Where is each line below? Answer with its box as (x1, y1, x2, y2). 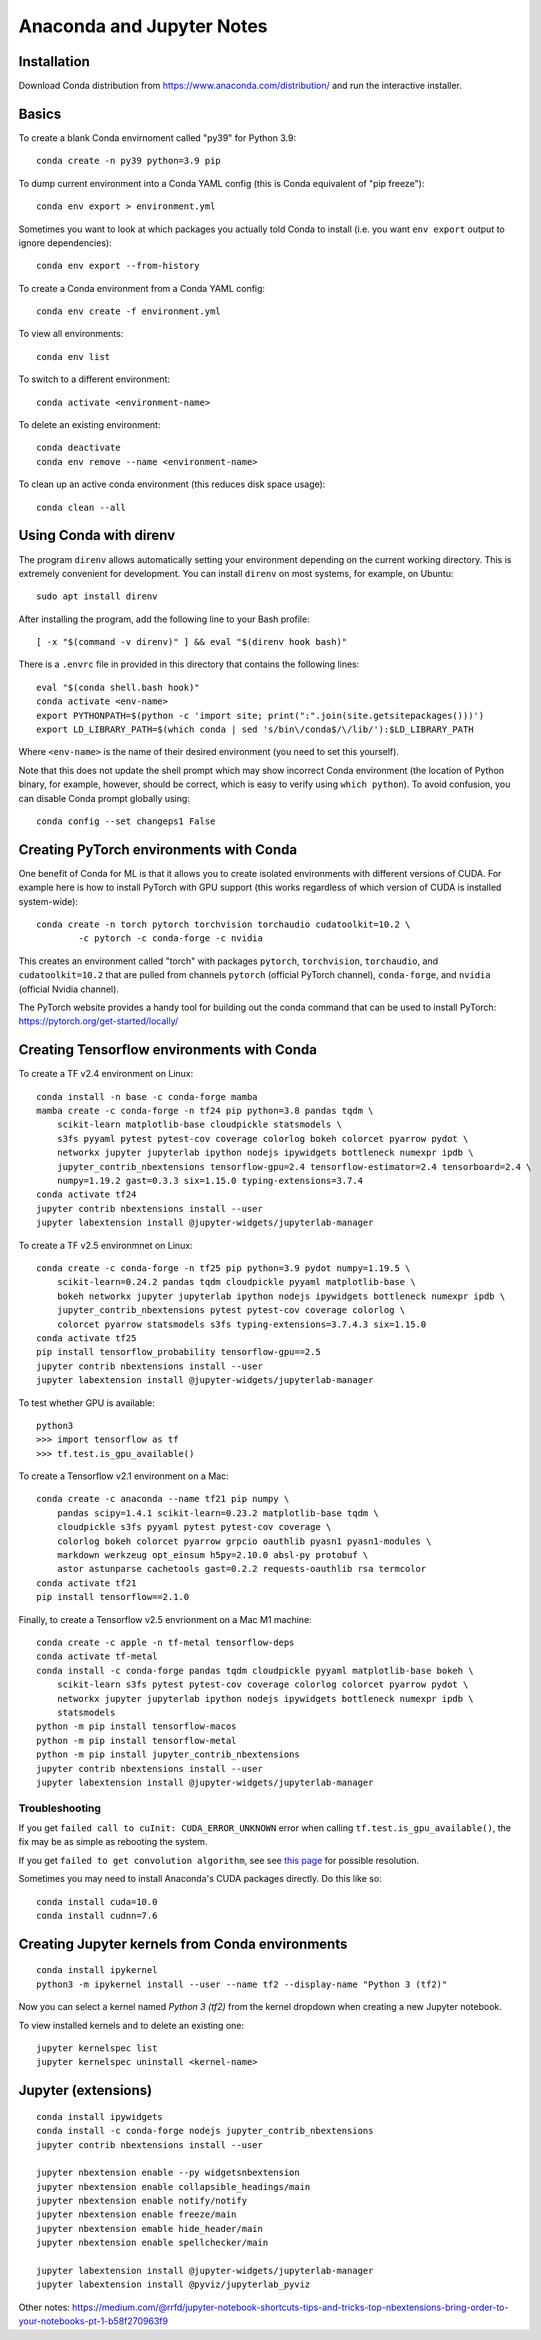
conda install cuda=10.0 (36, 1896, 158, 1907)
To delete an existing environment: (18, 419, 161, 431)
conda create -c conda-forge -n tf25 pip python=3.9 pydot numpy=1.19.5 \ (36, 1263, 411, 1274)
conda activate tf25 (36, 1332, 137, 1344)
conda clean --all (36, 501, 127, 513)
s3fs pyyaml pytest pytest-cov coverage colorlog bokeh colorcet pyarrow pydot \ (56, 1133, 469, 1144)
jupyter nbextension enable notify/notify (36, 2195, 248, 2207)
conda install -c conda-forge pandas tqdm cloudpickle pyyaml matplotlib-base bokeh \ (36, 1665, 474, 1676)
